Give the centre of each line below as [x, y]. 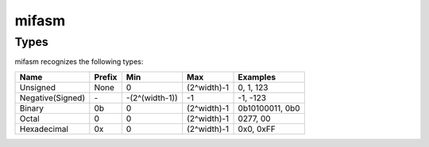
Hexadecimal [44, 129]
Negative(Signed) [52, 97]
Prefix [106, 77]
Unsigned [37, 87]
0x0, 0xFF [257, 129]
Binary [31, 108]
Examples [257, 77]
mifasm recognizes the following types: [79, 62]
